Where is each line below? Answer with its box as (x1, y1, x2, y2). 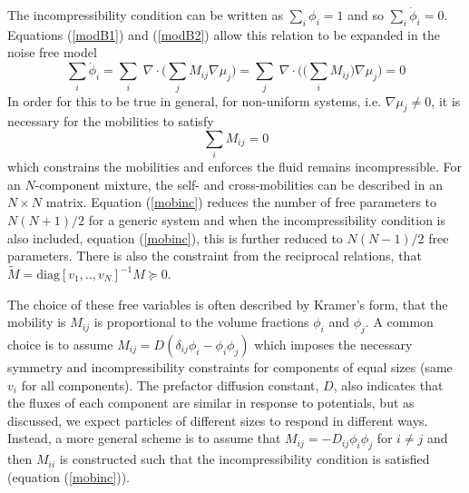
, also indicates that (333, 375, 444, 394)
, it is (431, 91, 461, 110)
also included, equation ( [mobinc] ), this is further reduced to (7, 228, 343, 247)
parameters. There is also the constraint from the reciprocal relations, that (7, 246, 422, 265)
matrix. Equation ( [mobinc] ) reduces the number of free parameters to (45, 192, 437, 212)
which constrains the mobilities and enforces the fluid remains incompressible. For (7, 157, 463, 176)
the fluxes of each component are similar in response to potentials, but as (7, 393, 415, 412)
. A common (365, 312, 434, 331)
